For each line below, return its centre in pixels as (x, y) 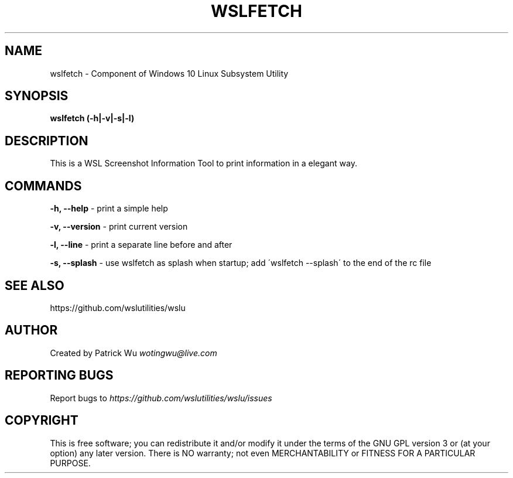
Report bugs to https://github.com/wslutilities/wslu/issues (161, 398)
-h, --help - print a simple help (109, 209)
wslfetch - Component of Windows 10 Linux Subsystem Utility (169, 73)
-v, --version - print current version (119, 227)
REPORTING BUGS (59, 375)
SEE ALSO (35, 285)
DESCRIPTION (47, 141)
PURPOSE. (70, 463)
